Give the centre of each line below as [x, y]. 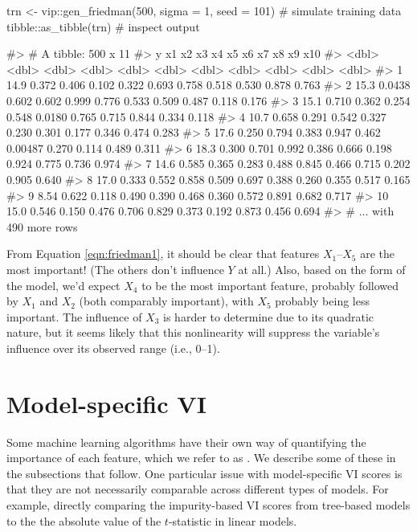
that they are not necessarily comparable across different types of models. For [198, 489]
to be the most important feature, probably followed [270, 285]
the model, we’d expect [63, 285]
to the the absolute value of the [84, 520]
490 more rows [42, 226]
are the [377, 254]
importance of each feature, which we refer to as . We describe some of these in [201, 458]
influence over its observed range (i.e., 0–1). [113, 348]
